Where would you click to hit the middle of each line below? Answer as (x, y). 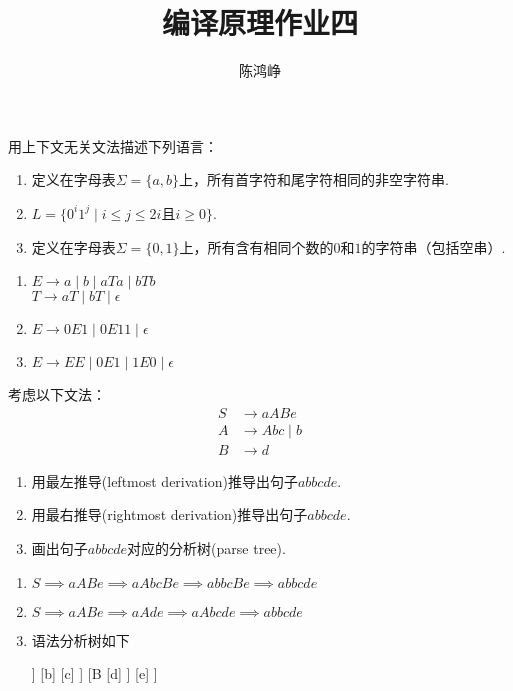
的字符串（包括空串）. (433, 246)
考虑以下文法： (57, 394)
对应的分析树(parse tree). (206, 547)
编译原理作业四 (259, 22)
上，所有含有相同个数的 (256, 246)
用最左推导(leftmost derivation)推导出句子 (164, 480)
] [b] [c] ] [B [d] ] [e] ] (94, 673)
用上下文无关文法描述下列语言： (113, 145)
